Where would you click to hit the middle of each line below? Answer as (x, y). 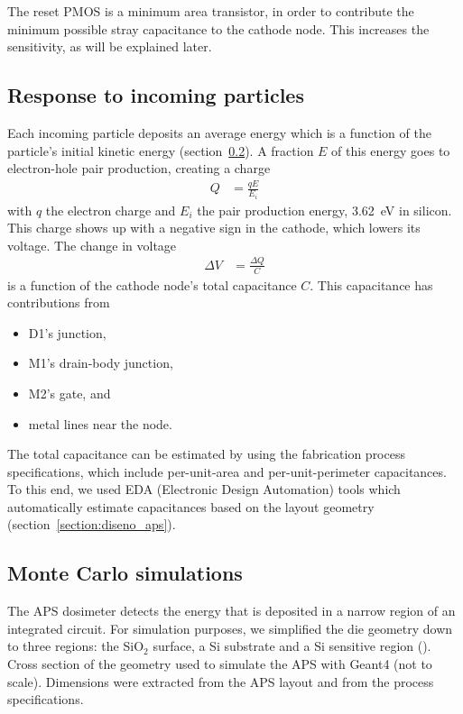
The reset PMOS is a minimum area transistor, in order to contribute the (211, 11)
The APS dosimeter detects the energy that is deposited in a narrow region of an (231, 611)
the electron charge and (111, 210)
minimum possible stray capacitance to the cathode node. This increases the (218, 28)
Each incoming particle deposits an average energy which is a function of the (219, 132)
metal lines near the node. (100, 423)
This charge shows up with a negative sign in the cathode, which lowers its (214, 228)
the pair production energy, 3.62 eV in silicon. (324, 210)
